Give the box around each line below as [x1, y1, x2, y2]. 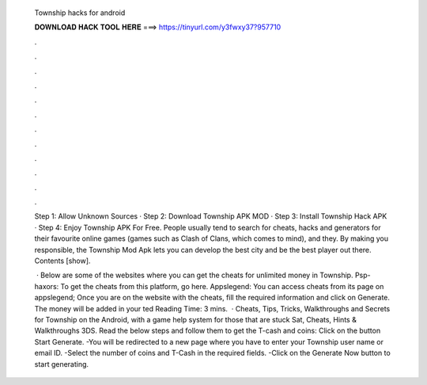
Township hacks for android [34, 8, 126, 17]
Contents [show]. [34, 256, 91, 265]
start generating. [34, 359, 89, 368]
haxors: [34, 281, 59, 291]
